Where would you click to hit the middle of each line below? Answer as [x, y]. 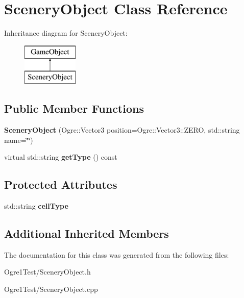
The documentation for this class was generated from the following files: [117, 254]
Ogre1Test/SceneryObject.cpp [51, 289]
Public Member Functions [74, 108]
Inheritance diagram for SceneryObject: [66, 33]
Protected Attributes [61, 184]
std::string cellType [36, 206]
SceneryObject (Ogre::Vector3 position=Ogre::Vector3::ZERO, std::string [122, 130]
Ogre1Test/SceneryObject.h [47, 272]
